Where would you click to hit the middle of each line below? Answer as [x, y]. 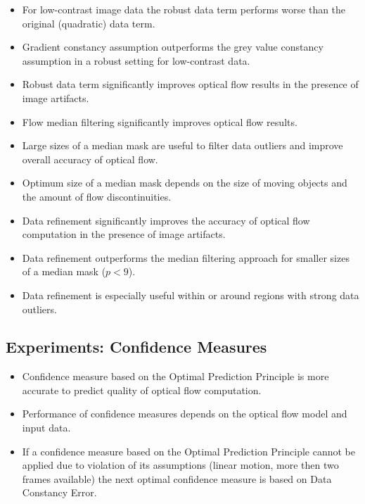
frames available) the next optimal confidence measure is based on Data [177, 478]
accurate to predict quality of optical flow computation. [142, 390]
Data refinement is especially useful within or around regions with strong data [191, 295]
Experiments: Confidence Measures [136, 347]
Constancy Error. [59, 492]
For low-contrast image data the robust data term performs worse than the [184, 9]
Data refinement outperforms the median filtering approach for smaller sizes [186, 257]
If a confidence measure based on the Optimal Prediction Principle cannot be [188, 451]
